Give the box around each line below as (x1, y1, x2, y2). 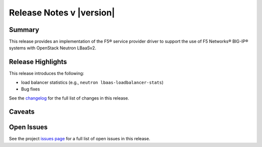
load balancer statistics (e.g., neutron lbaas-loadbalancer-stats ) (21, 79, 164, 85)
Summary (9, 26, 39, 34)
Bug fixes (21, 86, 40, 92)
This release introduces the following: (9, 71, 84, 76)
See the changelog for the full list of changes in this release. (9, 95, 130, 101)
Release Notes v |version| (9, 7, 115, 18)
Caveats (9, 108, 35, 116)
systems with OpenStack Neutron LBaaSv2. (9, 45, 97, 51)
